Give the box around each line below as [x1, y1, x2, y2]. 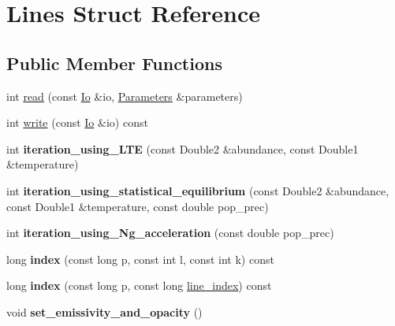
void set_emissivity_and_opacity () [6, 303, 203, 320]
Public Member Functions [6, 50, 222, 75]
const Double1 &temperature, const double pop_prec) [6, 198, 269, 214]
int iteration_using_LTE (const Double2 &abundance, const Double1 [6, 140, 359, 157]
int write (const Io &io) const [6, 114, 148, 131]
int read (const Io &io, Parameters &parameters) [6, 87, 243, 104]
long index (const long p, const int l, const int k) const [6, 250, 274, 267]
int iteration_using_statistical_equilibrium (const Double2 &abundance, [6, 182, 389, 198]
